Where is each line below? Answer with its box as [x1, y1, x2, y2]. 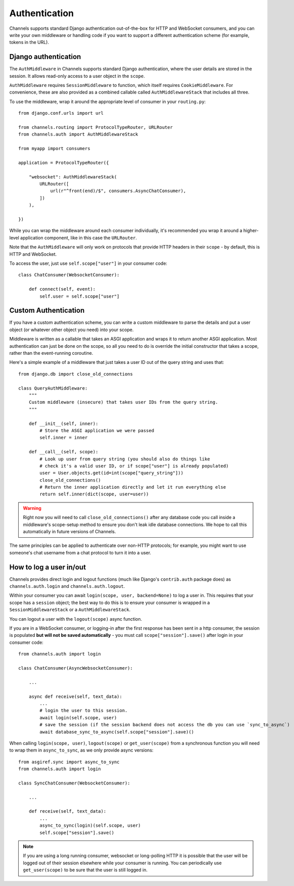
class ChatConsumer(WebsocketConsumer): [18, 272, 120, 278]
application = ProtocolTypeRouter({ [18, 160, 109, 165]
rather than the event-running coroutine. [9, 350, 93, 356]
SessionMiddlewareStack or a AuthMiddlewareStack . [9, 607, 131, 613]
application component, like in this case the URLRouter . [20, 235, 137, 241]
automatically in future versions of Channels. [23, 529, 116, 535]
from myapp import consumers [18, 146, 90, 152]
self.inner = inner [39, 435, 88, 441]
